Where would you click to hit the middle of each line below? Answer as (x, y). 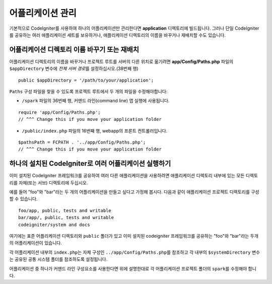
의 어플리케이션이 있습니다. (36, 243)
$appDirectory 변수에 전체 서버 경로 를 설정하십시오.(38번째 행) (74, 68)
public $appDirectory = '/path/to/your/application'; (86, 80)
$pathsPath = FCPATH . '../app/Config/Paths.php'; (82, 142)
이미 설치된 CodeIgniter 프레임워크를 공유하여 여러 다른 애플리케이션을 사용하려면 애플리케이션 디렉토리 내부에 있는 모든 (127, 176)
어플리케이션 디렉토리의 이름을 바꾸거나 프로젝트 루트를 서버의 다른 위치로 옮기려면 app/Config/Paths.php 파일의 (121, 61)
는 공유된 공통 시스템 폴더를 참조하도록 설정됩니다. (58, 259)
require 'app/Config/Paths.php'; (59, 112)
